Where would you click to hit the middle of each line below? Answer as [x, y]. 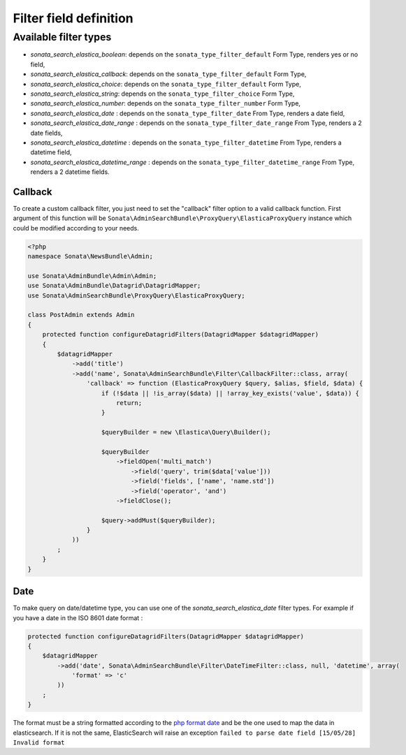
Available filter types [62, 37]
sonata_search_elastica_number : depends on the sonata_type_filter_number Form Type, [165, 103]
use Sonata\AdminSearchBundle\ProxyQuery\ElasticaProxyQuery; [136, 295]
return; [129, 403]
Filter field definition [73, 18]
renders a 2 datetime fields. [70, 172]
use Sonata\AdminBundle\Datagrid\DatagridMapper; [114, 286]
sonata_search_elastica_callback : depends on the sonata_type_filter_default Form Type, [168, 74]
